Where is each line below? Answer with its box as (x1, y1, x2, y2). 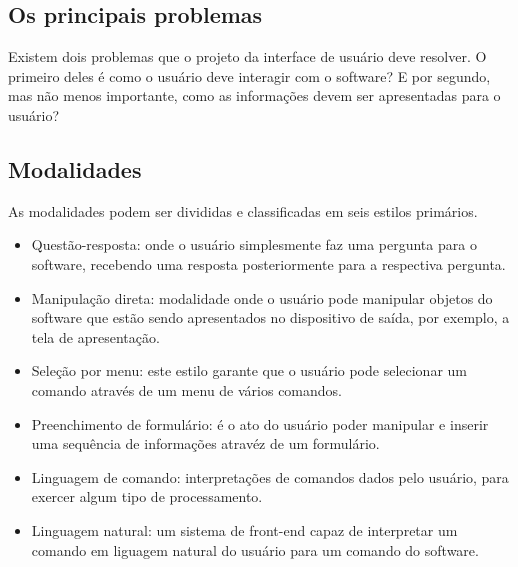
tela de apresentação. (31, 326, 160, 347)
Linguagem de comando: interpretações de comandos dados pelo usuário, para (31, 466, 509, 487)
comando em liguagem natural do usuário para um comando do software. (31, 539, 479, 560)
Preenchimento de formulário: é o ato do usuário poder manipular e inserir (31, 413, 489, 434)
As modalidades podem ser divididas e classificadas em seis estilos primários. (8, 200, 478, 221)
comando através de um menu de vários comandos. (31, 379, 343, 400)
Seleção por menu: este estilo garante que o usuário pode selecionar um (31, 360, 467, 381)
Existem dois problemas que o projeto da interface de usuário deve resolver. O (8, 46, 487, 67)
